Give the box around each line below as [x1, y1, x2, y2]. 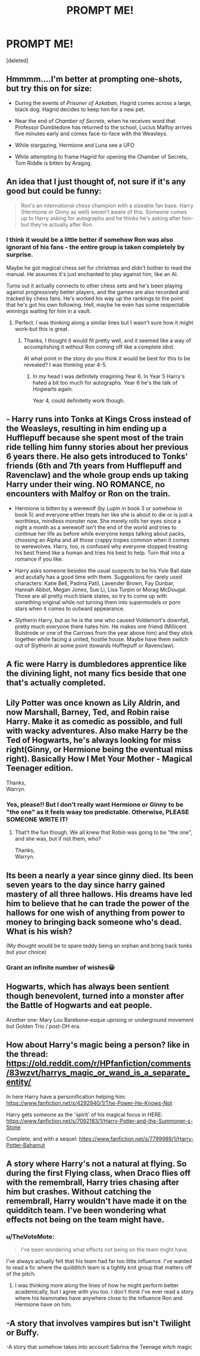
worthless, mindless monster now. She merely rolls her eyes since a [14, 517, 182, 524]
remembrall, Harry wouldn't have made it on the [6, 1196, 187, 1206]
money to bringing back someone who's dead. [6, 917, 182, 927]
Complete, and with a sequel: [6, 1135, 78, 1142]
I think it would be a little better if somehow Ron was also [6, 236, 174, 244]
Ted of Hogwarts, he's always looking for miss [6, 735, 182, 746]
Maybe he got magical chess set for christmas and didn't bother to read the [6, 264, 192, 271]
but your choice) [6, 948, 47, 955]
